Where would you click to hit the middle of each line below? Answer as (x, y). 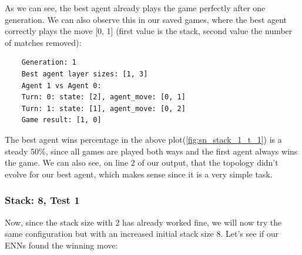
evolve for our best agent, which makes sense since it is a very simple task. (139, 174)
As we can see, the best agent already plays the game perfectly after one (135, 8)
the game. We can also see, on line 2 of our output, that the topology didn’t (142, 162)
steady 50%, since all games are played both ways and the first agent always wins (151, 151)
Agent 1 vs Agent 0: (61, 85)
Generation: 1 (49, 63)
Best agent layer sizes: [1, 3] (85, 74)
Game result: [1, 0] (61, 120)
